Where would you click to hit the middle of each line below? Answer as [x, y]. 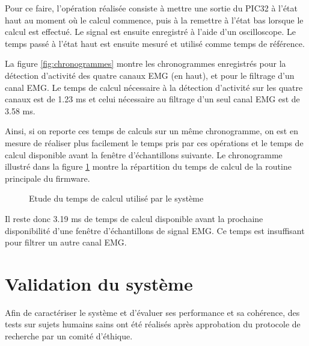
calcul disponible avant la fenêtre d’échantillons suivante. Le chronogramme [144, 154]
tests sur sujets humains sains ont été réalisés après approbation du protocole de [153, 324]
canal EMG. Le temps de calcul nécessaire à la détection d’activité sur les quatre [154, 87]
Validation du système [99, 283]
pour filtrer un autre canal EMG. [66, 242]
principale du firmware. [47, 178]
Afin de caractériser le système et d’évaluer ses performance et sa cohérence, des [152, 312]
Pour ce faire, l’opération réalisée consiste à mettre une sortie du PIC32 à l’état [151, 8]
